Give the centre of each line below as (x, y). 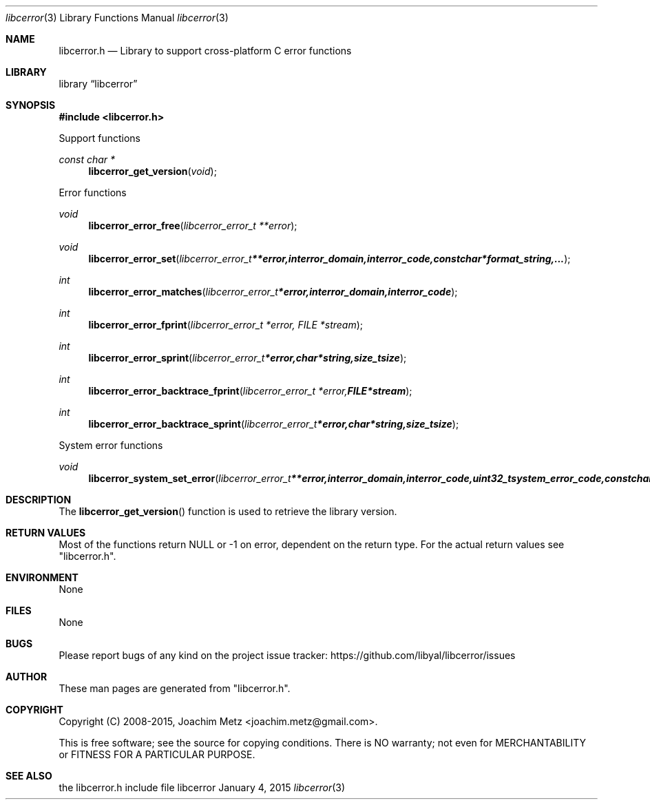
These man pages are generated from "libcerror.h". (175, 688)
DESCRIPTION (39, 500)
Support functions (99, 138)
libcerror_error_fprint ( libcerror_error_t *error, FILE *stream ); (226, 325)
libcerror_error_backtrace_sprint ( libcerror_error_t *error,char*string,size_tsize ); (274, 424)
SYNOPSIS (31, 105)
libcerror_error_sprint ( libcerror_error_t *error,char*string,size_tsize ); (248, 358)
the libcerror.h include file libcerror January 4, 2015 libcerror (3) (202, 787)
